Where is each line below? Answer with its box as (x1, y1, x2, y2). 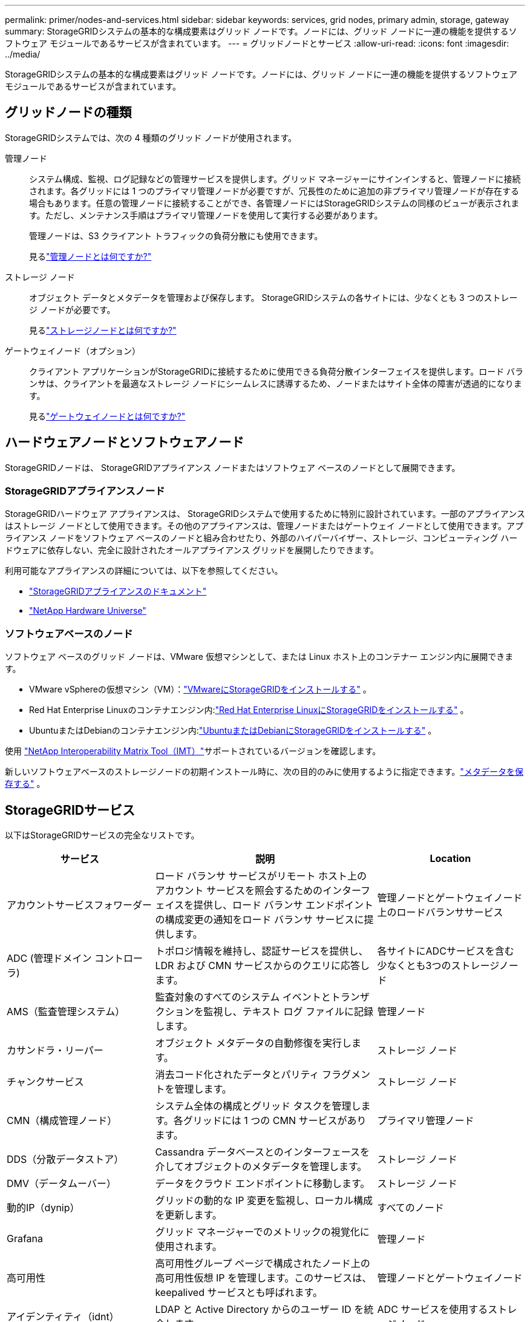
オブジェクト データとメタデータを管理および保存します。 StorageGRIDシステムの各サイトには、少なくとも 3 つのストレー (29, 292, 518, 303)
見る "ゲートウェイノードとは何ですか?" (29, 410, 186, 421)
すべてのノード (377, 1202, 444, 1214)
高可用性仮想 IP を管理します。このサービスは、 (155, 1272, 372, 1284)
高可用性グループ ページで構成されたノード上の (155, 1257, 370, 1270)
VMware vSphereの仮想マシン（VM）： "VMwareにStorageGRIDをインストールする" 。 (29, 684, 371, 695)
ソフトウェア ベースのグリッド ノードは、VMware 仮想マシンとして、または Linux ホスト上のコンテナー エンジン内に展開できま (5, 651, 514, 662)
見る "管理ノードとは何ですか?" (29, 251, 152, 261)
